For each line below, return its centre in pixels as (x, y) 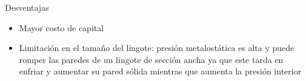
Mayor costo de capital (62, 27)
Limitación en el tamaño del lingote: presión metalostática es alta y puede (157, 48)
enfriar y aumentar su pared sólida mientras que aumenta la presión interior (160, 71)
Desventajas (27, 7)
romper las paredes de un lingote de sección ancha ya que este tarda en (151, 59)
